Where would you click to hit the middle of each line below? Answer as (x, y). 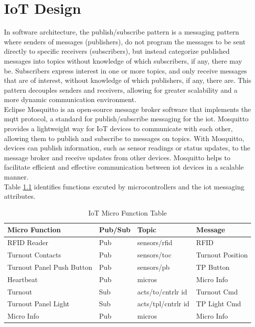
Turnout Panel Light (39, 304)
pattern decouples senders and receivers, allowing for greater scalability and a (121, 90)
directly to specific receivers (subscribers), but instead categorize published (117, 51)
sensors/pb (154, 267)
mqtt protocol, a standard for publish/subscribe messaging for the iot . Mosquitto (126, 119)
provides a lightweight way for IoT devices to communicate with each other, (118, 128)
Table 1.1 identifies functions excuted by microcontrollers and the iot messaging (124, 186)
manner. (16, 177)
